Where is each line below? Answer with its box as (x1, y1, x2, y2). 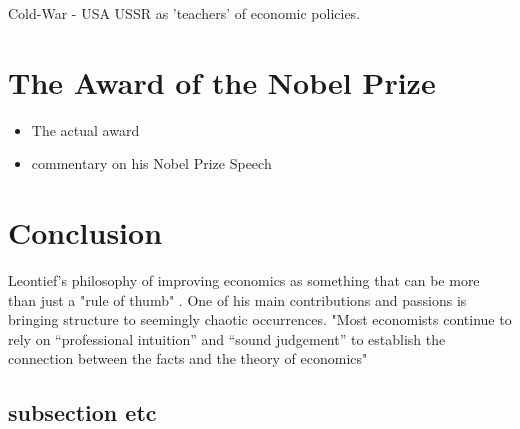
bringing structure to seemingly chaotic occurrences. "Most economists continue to (8, 309, 512, 330)
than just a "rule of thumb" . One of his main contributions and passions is (8, 289, 467, 310)
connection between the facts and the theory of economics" (8, 348, 368, 369)
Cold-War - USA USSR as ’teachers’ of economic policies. (8, 3, 361, 23)
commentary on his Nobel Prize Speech (31, 153, 272, 174)
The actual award (31, 119, 140, 140)
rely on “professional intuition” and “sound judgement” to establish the (8, 328, 446, 349)
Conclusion (8, 212, 163, 253)
